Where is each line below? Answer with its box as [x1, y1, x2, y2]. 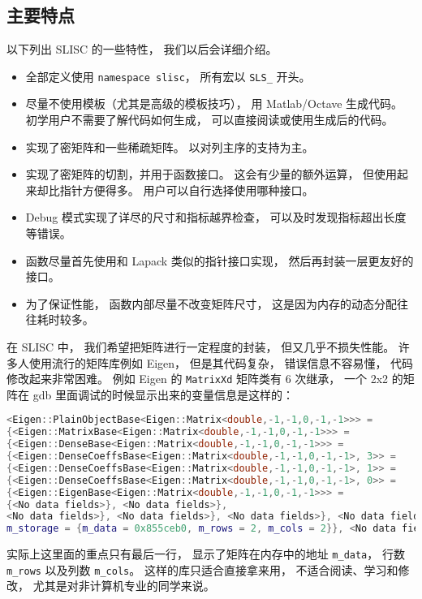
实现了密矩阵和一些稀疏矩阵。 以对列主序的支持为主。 [25, 138, 314, 155]
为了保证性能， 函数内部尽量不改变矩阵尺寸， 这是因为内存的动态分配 [25, 295, 398, 312]
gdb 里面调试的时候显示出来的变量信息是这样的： [32, 386, 294, 403]
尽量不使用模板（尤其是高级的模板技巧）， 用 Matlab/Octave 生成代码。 [25, 95, 403, 112]
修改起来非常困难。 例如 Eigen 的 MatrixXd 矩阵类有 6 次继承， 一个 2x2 [6, 370, 389, 387]
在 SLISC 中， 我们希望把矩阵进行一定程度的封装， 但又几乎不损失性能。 [6, 338, 395, 355]
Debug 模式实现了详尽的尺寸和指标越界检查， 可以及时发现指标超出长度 [25, 209, 407, 226]
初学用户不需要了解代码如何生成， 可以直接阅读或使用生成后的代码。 [25, 111, 394, 128]
